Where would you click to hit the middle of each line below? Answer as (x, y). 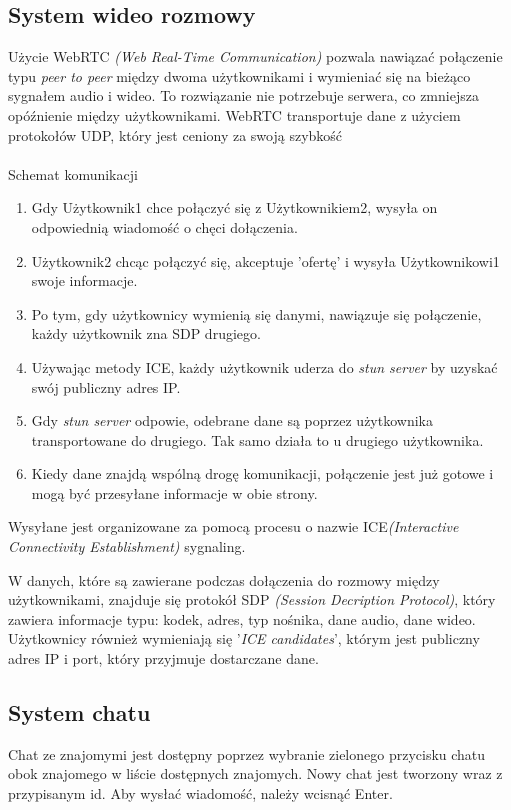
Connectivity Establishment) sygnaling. (127, 546)
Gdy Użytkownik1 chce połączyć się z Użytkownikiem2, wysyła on (234, 207)
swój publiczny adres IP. (106, 386)
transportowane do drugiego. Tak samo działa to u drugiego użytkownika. (257, 439)
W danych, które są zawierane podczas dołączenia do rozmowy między (224, 579)
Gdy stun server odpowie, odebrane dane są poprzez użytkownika (232, 420)
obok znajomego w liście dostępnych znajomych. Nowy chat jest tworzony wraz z (255, 773)
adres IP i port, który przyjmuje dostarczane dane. (163, 658)
